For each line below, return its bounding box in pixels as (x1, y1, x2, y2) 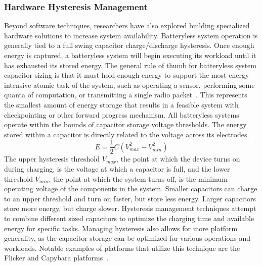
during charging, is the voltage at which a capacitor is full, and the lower (4, 164, 230, 174)
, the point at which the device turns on (116, 153, 240, 164)
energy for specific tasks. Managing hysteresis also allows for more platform (4, 223, 238, 233)
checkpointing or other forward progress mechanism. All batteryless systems (4, 109, 239, 120)
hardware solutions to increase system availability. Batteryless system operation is (4, 30, 258, 40)
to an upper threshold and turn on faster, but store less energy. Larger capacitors (4, 193, 256, 203)
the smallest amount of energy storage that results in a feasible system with (4, 99, 239, 110)
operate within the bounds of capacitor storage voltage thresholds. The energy (4, 119, 247, 130)
